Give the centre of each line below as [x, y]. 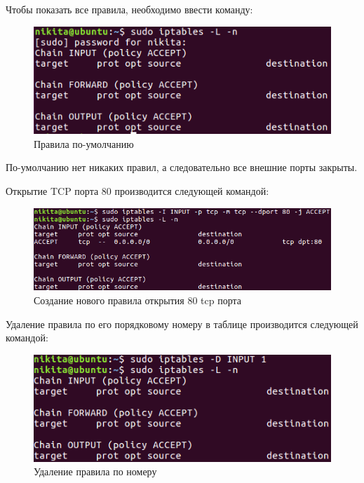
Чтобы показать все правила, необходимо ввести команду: [129, 9]
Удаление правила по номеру [95, 471]
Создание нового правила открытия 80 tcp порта [137, 300]
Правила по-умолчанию [84, 143]
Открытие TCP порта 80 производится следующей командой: [137, 190]
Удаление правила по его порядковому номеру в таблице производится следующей [182, 324]
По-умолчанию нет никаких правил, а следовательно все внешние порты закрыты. [182, 167]
